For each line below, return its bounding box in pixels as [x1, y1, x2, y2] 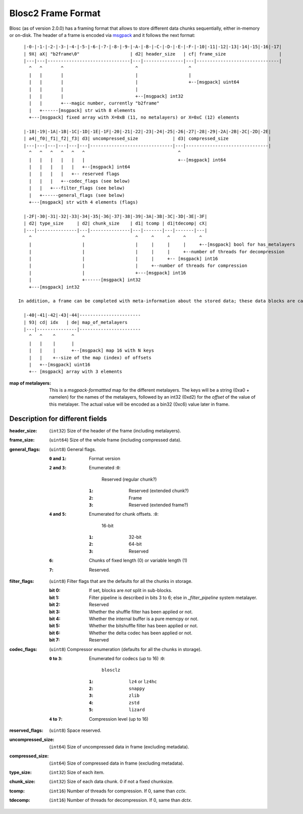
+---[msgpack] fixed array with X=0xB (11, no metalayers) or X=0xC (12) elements [28, 115, 239, 121]
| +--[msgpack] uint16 [28, 361, 90, 367]
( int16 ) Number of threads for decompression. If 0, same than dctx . [49, 797, 192, 803]
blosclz [102, 667, 121, 673]
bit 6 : [49, 630, 61, 636]
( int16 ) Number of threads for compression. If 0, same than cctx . [49, 788, 187, 794]
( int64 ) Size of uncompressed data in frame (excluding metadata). [49, 743, 189, 749]
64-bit [129, 541, 142, 547]
